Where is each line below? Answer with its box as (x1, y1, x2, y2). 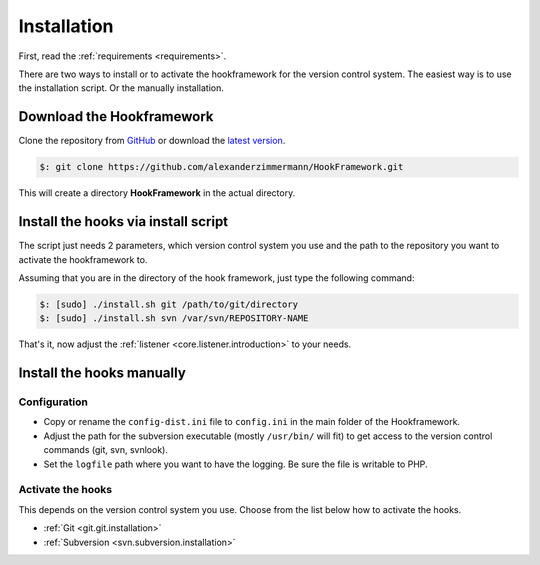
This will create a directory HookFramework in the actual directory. (18, 187, 296, 199)
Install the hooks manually (18, 365, 187, 382)
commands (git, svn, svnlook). (43, 444, 169, 456)
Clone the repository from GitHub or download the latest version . (18, 135, 286, 147)
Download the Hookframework (18, 108, 214, 125)
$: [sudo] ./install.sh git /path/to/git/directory (39, 298, 299, 310)
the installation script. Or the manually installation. (18, 82, 224, 94)
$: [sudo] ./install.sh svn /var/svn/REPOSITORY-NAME (39, 313, 309, 324)
